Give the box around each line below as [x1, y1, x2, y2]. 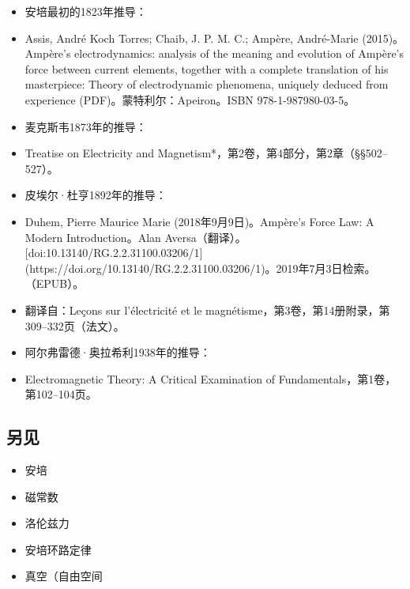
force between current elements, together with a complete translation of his [24, 60, 389, 77]
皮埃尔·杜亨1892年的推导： [24, 187, 167, 203]
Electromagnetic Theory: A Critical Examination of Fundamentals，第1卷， [24, 370, 397, 387]
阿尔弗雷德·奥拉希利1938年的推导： [24, 344, 211, 361]
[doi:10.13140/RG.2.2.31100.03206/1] [24, 244, 203, 261]
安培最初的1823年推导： [24, 3, 147, 19]
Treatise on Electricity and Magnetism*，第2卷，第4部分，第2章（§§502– [24, 145, 388, 161]
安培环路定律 [24, 541, 92, 557]
